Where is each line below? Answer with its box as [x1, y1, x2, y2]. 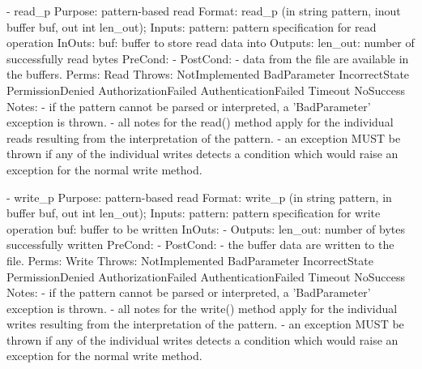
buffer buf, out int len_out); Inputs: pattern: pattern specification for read [6, 18, 377, 35]
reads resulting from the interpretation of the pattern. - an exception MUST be [6, 129, 401, 146]
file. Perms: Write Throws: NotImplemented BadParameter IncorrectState [6, 251, 373, 268]
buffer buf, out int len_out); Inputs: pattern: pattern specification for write [6, 204, 381, 221]
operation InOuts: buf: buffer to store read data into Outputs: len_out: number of [6, 34, 415, 51]
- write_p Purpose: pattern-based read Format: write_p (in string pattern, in [6, 188, 392, 205]
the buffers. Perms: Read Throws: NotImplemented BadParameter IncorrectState [6, 66, 410, 83]
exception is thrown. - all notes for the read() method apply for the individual [6, 114, 394, 131]
